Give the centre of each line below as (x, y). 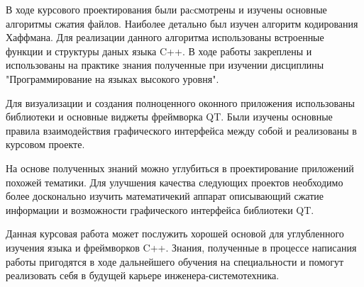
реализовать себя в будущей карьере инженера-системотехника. (143, 275)
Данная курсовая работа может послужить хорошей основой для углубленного (175, 233)
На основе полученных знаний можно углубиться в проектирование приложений (180, 168)
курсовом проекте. (45, 144)
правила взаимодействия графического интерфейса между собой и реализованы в (181, 130)
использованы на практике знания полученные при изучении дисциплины (165, 65)
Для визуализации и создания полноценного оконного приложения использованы (181, 102)
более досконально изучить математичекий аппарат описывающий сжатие (165, 196)
